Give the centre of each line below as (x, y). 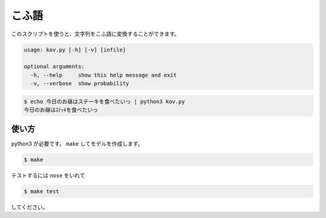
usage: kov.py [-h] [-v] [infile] (75, 50)
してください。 (30, 207)
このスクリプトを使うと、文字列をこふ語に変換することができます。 (96, 34)
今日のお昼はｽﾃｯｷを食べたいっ (61, 110)
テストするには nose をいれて (48, 175)
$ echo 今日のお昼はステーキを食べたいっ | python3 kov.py (104, 101)
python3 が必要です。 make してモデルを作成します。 (77, 143)
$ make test (42, 191)
